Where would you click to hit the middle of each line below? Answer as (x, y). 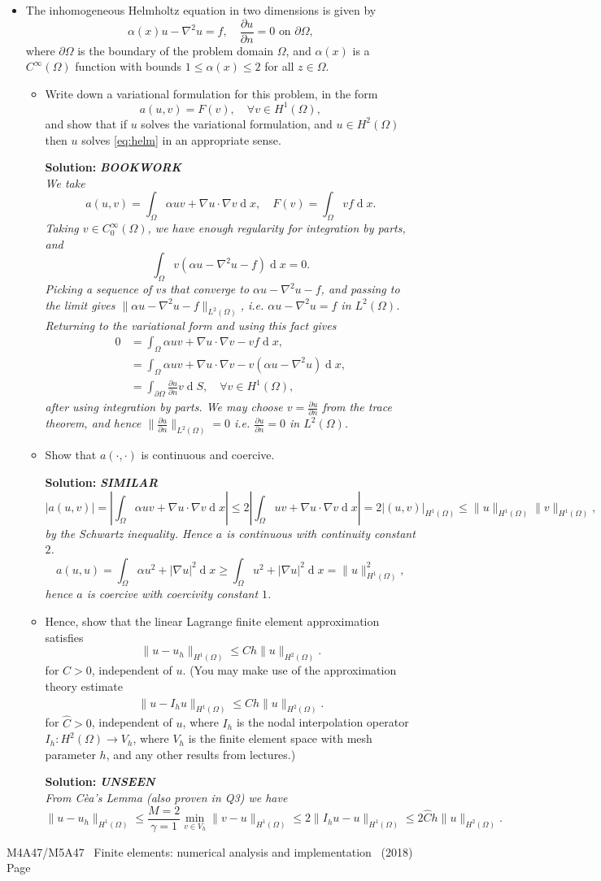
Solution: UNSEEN (100, 781)
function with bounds (128, 66)
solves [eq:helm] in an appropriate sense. (181, 139)
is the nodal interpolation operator (322, 722)
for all (279, 66)
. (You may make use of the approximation (290, 670)
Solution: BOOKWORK (113, 167)
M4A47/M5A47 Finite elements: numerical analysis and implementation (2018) (210, 851)
